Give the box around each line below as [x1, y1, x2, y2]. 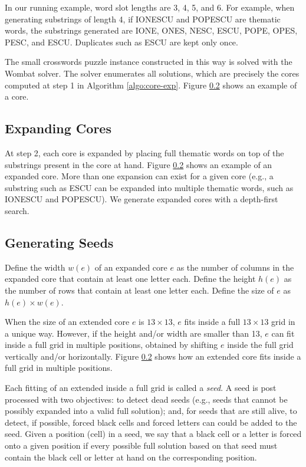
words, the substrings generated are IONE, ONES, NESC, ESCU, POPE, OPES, [5, 24, 298, 37]
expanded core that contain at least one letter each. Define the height [5, 272, 256, 285]
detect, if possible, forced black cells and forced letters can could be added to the [5, 416, 297, 428]
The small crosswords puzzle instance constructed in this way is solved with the [5, 55, 292, 68]
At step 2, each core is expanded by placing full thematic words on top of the [5, 146, 284, 159]
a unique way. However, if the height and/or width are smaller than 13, [5, 327, 262, 339]
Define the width [5, 261, 65, 273]
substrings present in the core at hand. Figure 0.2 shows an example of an [5, 158, 272, 170]
